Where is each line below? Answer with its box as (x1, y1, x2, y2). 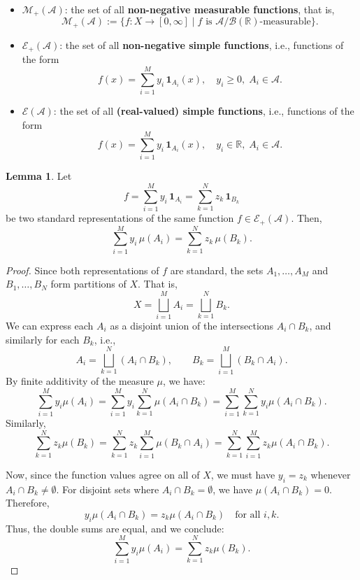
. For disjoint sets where (56, 481, 159, 496)
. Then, (291, 211, 322, 225)
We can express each (6, 318, 94, 332)
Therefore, (6, 495, 50, 510)
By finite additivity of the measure (6, 374, 154, 388)
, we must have (210, 467, 275, 481)
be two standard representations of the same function (6, 211, 234, 225)
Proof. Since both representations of (6, 262, 159, 277)
